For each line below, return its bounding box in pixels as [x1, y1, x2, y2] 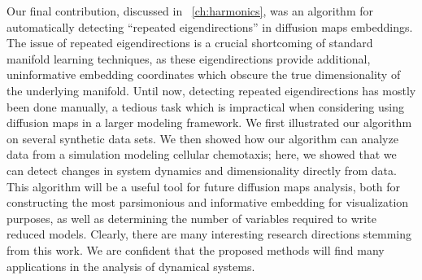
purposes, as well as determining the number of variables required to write [7, 209, 376, 226]
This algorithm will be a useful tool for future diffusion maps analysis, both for [7, 177, 401, 195]
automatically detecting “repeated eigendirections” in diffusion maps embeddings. [7, 18, 413, 35]
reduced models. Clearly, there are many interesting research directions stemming [7, 225, 412, 243]
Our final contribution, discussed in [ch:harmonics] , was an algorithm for [7, 2, 373, 19]
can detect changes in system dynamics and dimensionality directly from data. [7, 161, 397, 178]
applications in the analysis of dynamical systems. [7, 257, 255, 274]
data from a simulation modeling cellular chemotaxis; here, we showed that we [7, 146, 397, 163]
